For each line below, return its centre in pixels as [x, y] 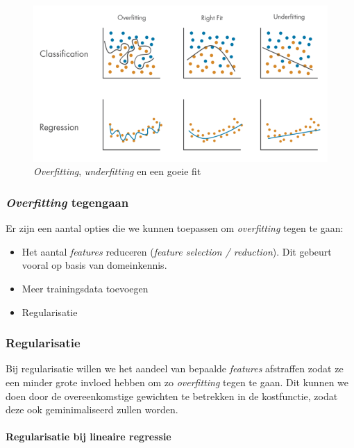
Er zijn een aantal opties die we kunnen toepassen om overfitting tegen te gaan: [175, 228]
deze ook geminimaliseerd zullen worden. [92, 409]
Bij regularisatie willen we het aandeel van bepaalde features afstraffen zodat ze [175, 368]
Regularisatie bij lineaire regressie [88, 437]
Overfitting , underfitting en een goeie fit [117, 171]
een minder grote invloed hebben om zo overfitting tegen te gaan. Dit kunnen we [177, 382]
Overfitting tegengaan [67, 202]
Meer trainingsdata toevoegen [85, 288]
